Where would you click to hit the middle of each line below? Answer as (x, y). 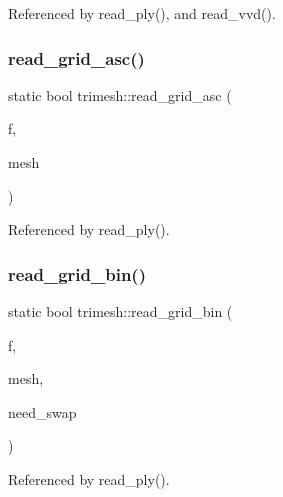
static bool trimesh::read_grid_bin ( (120, 311)
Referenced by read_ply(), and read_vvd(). (142, 13)
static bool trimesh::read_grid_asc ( (120, 94)
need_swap (42, 411)
